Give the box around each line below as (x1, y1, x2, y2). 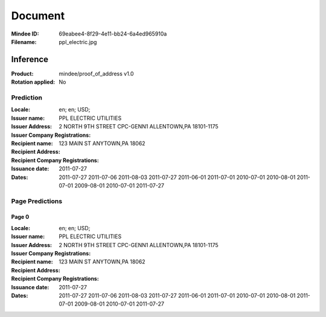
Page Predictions (11, 196, 63, 205)
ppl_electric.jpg (59, 38, 97, 45)
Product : (11, 70, 34, 77)
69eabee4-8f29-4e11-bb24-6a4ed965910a (59, 30, 167, 37)
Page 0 (11, 213, 30, 221)
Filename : (11, 38, 37, 45)
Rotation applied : (11, 78, 56, 86)
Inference (11, 54, 48, 64)
